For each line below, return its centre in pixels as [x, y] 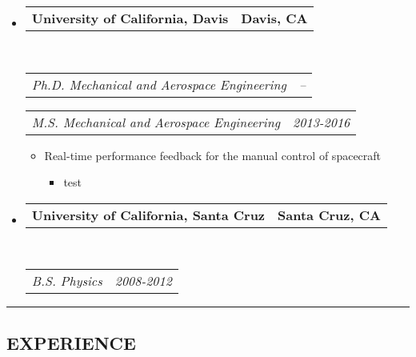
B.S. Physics [67, 281]
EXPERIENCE [71, 342]
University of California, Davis [130, 18]
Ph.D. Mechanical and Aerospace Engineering [159, 84]
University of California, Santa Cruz [148, 215]
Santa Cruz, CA [329, 215]
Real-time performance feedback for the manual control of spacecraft [213, 155]
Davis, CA [274, 18]
